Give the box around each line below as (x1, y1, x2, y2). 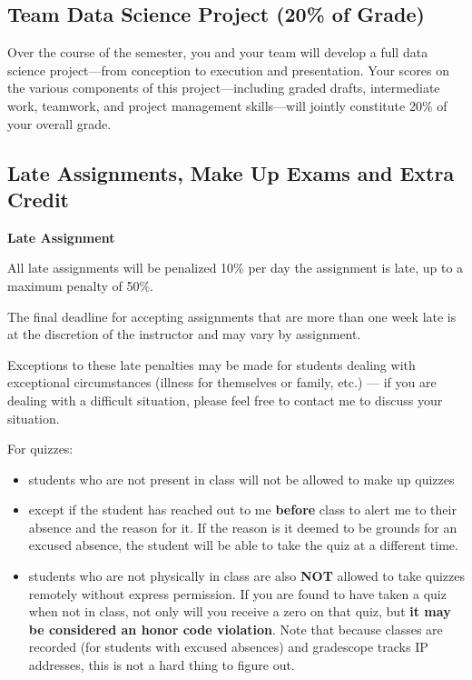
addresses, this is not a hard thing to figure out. (28, 655, 295, 675)
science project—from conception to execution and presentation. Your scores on (7, 60, 449, 79)
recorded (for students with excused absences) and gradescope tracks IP (28, 637, 428, 656)
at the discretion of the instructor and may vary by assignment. (7, 325, 361, 344)
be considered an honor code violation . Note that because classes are (28, 619, 443, 638)
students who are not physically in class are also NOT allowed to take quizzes (28, 566, 465, 585)
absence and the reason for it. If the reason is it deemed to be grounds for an (28, 517, 457, 536)
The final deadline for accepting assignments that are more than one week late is (7, 306, 457, 325)
